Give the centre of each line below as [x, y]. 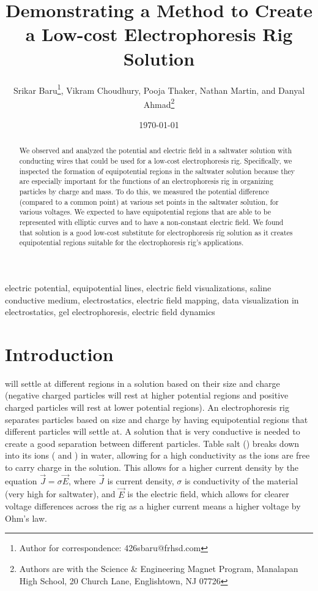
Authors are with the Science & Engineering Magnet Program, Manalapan [159, 569]
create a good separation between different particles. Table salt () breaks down [152, 443]
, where [82, 480]
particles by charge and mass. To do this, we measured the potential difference [144, 192]
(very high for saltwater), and [60, 494]
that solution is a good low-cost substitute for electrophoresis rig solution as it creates [156, 232]
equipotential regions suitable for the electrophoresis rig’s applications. [131, 242]
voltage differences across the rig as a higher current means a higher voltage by [153, 506]
